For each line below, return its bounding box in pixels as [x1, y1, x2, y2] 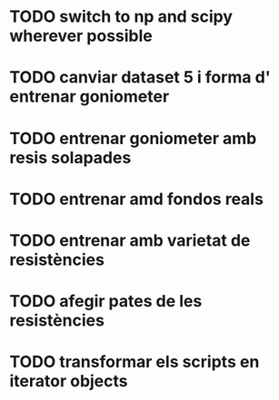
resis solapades [9, 147, 132, 168]
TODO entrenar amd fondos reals [9, 189, 264, 210]
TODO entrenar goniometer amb [9, 128, 257, 149]
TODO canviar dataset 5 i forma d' [9, 67, 271, 88]
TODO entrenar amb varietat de [9, 229, 251, 250]
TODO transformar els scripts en [9, 352, 260, 373]
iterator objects [9, 371, 129, 392]
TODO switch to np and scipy [9, 6, 234, 27]
